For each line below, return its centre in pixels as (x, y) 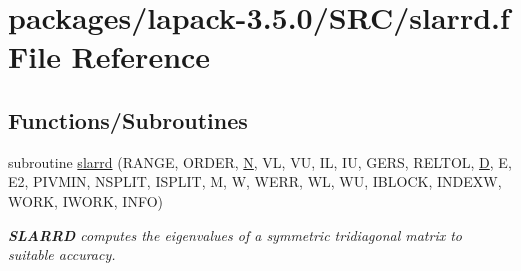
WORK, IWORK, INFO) (85, 200)
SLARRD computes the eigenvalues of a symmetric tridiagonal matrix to (235, 234)
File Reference (109, 56)
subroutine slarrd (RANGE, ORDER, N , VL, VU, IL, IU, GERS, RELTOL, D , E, (260, 161)
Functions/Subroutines (128, 119)
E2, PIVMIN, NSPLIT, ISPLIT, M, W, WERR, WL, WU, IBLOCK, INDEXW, (255, 181)
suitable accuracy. (62, 254)
